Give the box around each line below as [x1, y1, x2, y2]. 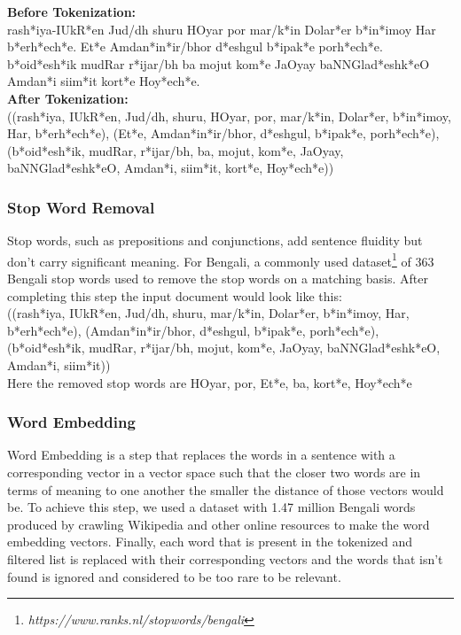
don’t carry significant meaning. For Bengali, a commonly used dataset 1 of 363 [7, 249, 434, 270]
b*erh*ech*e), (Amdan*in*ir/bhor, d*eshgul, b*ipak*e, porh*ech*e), [7, 321, 379, 339]
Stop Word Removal [7, 196, 155, 218]
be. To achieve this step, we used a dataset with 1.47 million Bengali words [7, 498, 416, 516]
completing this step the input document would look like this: [7, 286, 342, 305]
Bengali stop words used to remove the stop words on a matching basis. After [7, 269, 428, 287]
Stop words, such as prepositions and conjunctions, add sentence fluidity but [7, 231, 423, 250]
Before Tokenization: [7, 3, 137, 20]
